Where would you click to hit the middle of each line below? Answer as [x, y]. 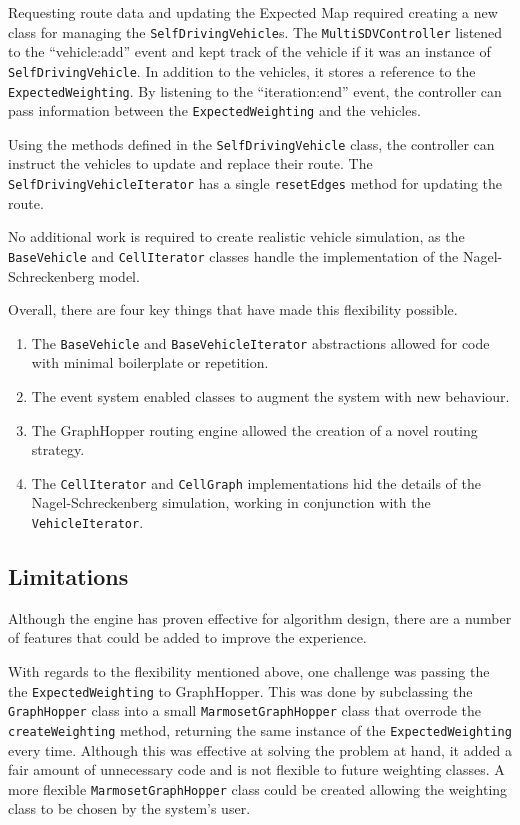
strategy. [58, 449]
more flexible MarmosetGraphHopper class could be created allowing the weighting [258, 788]
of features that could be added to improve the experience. [187, 637]
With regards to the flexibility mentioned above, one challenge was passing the [249, 671]
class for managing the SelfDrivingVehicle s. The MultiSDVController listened [255, 31]
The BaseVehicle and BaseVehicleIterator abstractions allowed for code [260, 342]
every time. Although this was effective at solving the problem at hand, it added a [260, 749]
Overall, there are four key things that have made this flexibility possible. [233, 309]
